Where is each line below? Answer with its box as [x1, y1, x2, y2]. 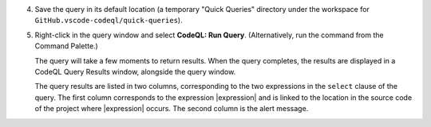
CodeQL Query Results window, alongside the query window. [34, 67, 236, 76]
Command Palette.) [34, 41, 99, 51]
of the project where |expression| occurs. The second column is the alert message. [34, 104, 309, 114]
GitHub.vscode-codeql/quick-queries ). [34, 16, 183, 25]
